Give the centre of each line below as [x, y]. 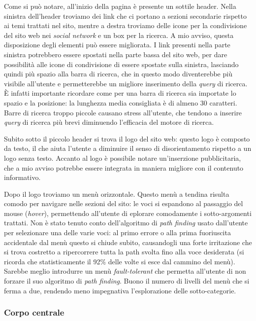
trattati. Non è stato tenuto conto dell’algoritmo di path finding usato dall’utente [126, 223]
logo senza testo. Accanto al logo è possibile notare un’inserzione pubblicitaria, [123, 158]
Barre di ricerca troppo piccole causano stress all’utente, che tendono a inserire [123, 112]
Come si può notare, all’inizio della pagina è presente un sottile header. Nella [120, 6]
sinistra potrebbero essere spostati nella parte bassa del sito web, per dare [116, 54]
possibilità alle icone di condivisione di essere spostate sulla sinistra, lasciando [121, 64]
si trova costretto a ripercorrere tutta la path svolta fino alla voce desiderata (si [124, 252]
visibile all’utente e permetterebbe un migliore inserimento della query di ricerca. [126, 83]
